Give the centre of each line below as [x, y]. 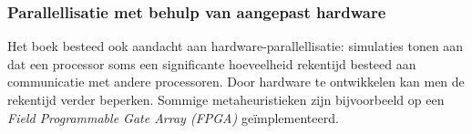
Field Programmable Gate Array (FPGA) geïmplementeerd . [173, 117]
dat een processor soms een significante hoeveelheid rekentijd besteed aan [212, 63]
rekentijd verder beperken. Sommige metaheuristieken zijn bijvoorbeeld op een [226, 99]
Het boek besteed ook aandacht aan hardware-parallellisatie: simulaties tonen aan [236, 46]
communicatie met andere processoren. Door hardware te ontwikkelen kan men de [236, 82]
